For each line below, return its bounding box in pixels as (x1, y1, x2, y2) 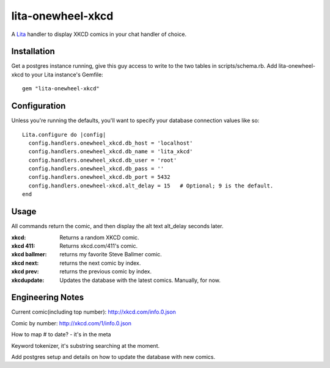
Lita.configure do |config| (22, 131, 106, 138)
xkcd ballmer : (11, 251, 47, 258)
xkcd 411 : (11, 242, 35, 250)
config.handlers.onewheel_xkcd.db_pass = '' (28, 165, 164, 172)
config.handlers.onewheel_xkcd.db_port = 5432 (28, 174, 170, 181)
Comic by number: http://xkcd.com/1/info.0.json (11, 319, 131, 327)
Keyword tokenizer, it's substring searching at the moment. (11, 342, 160, 349)
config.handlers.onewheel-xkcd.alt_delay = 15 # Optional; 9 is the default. (28, 182, 274, 189)
